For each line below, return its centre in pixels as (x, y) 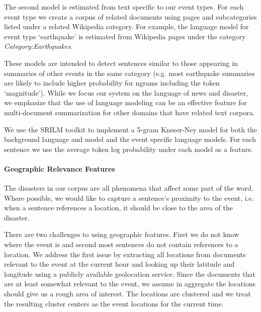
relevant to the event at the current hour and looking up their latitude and (119, 264)
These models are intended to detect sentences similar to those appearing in (121, 63)
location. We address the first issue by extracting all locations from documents (125, 254)
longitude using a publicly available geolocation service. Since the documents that (130, 274)
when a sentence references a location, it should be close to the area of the (118, 208)
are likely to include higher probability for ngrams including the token (112, 83)
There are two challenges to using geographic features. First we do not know (122, 234)
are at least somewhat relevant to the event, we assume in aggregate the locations (130, 284)
